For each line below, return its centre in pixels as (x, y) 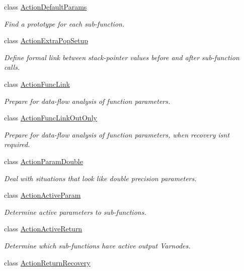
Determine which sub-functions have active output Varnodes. (97, 245)
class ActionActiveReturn (43, 229)
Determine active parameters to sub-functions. (75, 212)
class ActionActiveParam (43, 195)
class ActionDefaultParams (46, 7)
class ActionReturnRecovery (47, 262)
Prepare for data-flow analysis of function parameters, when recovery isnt (117, 134)
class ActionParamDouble (44, 161)
